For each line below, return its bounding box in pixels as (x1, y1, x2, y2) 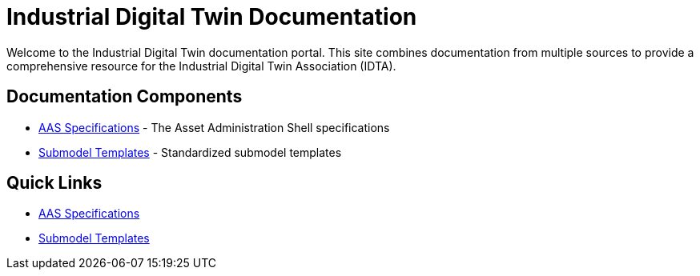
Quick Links (6, 173, 103, 194)
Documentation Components (6, 86, 243, 107)
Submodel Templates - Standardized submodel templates (38, 145, 342, 159)
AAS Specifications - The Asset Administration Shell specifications (38, 120, 390, 134)
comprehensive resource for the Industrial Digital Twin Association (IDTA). (6, 58, 396, 73)
